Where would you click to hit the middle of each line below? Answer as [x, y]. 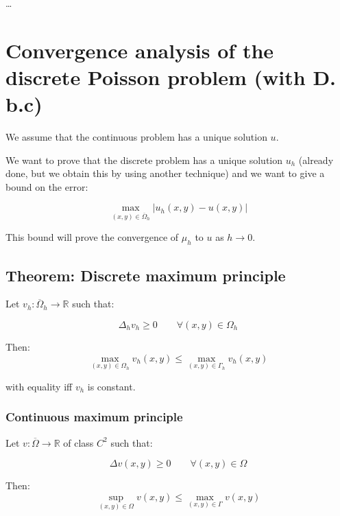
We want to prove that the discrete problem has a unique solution [144, 160]
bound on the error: [47, 186]
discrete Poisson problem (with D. [171, 77]
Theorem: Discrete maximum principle [146, 275]
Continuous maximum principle [94, 417]
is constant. [111, 386]
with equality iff [39, 386]
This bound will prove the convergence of [92, 237]
